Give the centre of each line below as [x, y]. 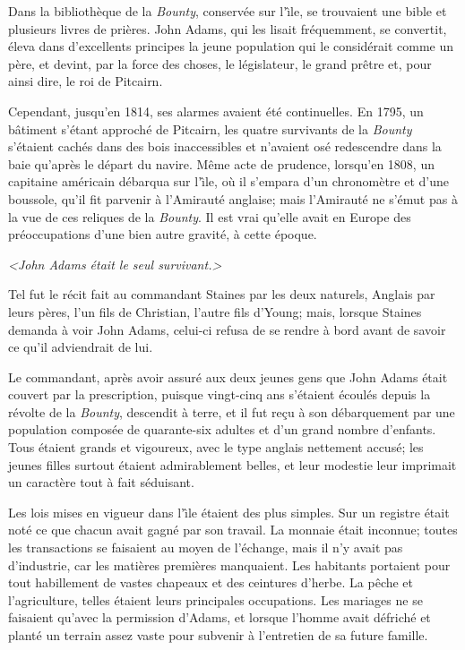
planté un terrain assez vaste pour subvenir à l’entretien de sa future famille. [218, 635]
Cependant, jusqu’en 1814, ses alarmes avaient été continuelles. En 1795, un [216, 111]
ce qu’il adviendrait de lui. [81, 347]
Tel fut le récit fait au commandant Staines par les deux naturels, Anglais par [222, 294]
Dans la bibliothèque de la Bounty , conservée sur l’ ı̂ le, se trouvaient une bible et [228, 11]
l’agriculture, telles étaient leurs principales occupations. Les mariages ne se [215, 599]
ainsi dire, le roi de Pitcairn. [86, 81]
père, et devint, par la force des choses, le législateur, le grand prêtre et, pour [220, 63]
